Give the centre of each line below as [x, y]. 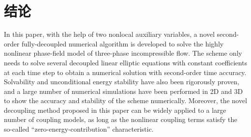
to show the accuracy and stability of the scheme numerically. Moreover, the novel [125, 100]
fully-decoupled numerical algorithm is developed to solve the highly [123, 43]
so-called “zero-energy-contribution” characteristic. [79, 129]
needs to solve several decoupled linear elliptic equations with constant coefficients [125, 62]
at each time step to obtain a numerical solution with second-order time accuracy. [125, 72]
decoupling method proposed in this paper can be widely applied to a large [115, 110]
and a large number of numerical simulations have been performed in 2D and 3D [123, 91]
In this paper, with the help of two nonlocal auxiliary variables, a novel [109, 34]
